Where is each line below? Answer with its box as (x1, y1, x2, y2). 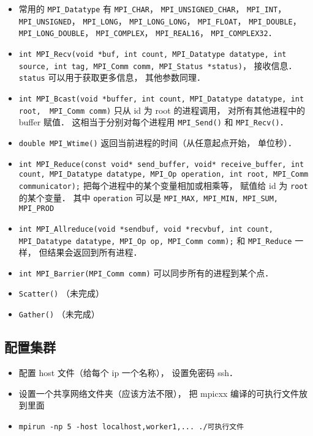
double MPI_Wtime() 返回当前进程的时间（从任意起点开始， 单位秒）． (18, 136, 296, 149)
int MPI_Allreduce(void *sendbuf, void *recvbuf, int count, (18, 224, 274, 234)
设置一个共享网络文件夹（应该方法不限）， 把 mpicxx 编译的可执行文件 (18, 386, 300, 399)
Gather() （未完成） (18, 308, 100, 320)
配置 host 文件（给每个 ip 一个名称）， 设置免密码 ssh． (18, 366, 238, 379)
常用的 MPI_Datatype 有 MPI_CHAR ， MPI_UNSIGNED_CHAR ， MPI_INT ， (18, 2, 287, 15)
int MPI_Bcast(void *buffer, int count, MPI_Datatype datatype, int (18, 94, 304, 103)
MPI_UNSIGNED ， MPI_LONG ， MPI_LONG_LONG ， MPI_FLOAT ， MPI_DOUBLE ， (18, 14, 301, 27)
